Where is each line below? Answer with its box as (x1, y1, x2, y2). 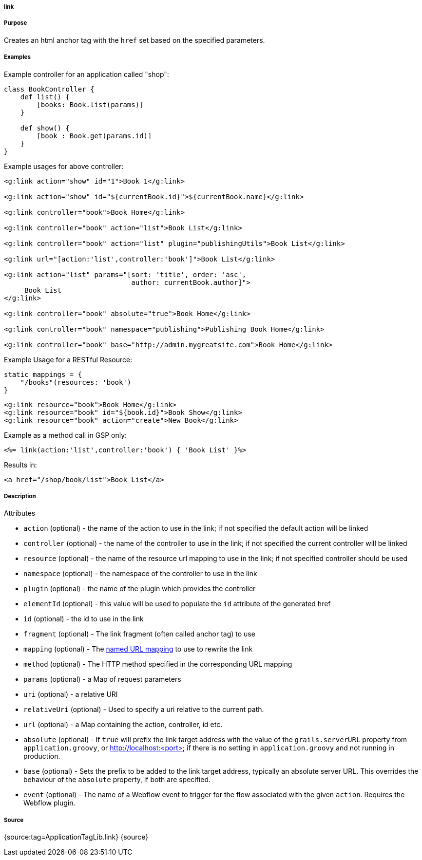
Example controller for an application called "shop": (4, 70, 169, 78)
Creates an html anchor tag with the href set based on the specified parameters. (4, 36, 265, 44)
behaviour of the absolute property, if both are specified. (23, 775, 211, 784)
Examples (4, 54, 31, 61)
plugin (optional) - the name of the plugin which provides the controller (23, 584, 256, 593)
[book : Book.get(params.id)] (37, 131, 152, 140)
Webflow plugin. (23, 799, 76, 807)
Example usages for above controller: (4, 162, 124, 170)
